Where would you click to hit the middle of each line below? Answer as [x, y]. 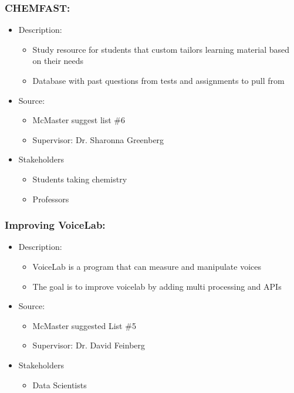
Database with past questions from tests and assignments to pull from [158, 80]
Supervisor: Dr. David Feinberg [89, 345]
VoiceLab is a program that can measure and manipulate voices [147, 266]
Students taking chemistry [80, 179]
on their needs [58, 61]
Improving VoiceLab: [55, 225]
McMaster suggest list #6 [79, 120]
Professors [51, 199]
